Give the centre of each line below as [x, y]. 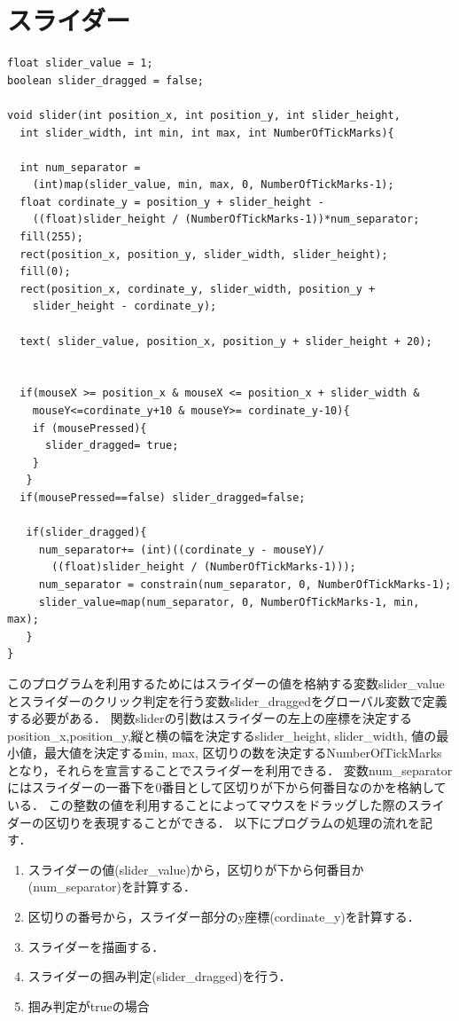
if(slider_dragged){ [86, 533]
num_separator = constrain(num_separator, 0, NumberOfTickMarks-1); [245, 584]
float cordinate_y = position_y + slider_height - [172, 202]
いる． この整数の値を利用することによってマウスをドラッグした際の [207, 805]
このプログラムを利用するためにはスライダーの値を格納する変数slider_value [226, 683]
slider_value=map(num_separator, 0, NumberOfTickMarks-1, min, [229, 602]
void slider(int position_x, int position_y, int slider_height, [204, 115]
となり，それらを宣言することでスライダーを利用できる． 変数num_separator [230, 770]
